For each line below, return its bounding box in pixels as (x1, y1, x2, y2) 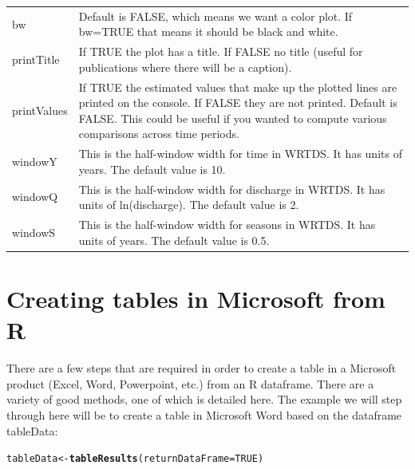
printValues (12, 102, 68, 119)
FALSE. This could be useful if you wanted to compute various (78, 109, 387, 126)
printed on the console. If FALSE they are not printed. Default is (78, 94, 397, 111)
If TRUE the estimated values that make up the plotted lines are (78, 78, 397, 95)
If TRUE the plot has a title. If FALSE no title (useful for (78, 43, 363, 60)
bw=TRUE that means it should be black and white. (78, 23, 338, 40)
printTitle (12, 50, 60, 67)
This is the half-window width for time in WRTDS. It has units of (78, 145, 402, 162)
